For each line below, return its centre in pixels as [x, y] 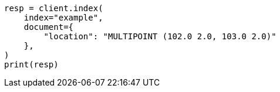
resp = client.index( [54, 8]
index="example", [63, 18]
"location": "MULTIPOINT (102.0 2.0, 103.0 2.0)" [160, 36]
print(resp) [31, 64]
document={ [49, 27]
